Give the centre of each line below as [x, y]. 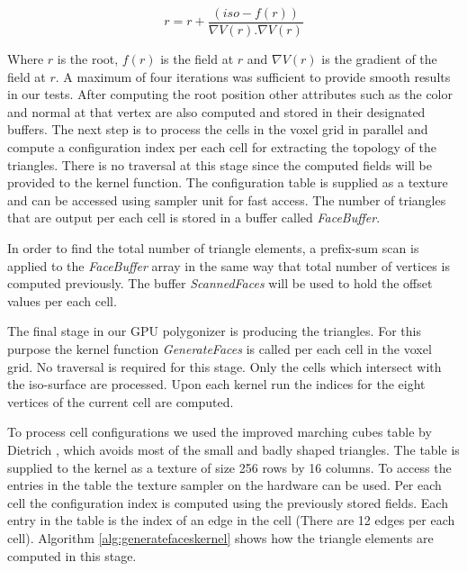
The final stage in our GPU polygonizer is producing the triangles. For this [214, 331]
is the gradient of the [379, 59]
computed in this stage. [72, 555]
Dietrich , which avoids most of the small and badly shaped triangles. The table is [233, 449]
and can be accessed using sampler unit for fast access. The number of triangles [227, 199]
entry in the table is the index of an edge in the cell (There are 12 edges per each [231, 520]
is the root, [88, 59]
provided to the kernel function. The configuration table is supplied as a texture [228, 182]
